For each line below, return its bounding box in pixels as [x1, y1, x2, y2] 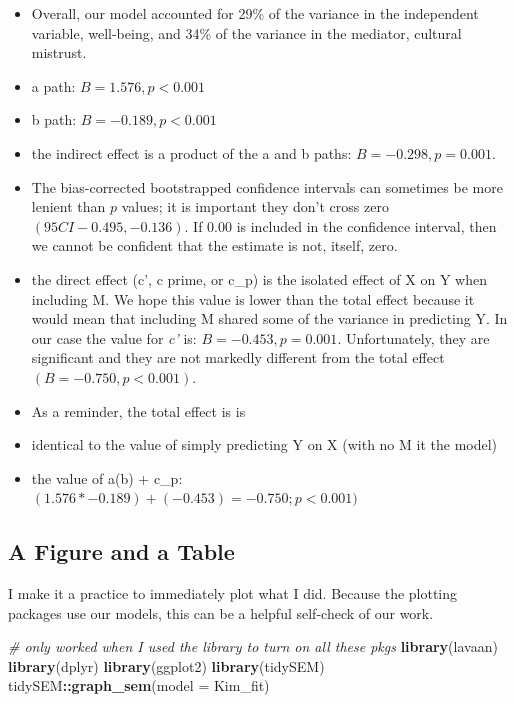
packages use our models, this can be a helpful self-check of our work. [8, 602, 434, 623]
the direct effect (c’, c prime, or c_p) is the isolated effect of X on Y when [31, 268, 487, 289]
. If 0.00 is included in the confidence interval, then [184, 215, 497, 236]
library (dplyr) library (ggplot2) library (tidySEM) [8, 655, 325, 676]
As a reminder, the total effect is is [31, 400, 246, 421]
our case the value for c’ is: [31, 327, 197, 348]
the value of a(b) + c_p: [31, 467, 183, 488]
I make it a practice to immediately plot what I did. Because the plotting [8, 583, 458, 604]
